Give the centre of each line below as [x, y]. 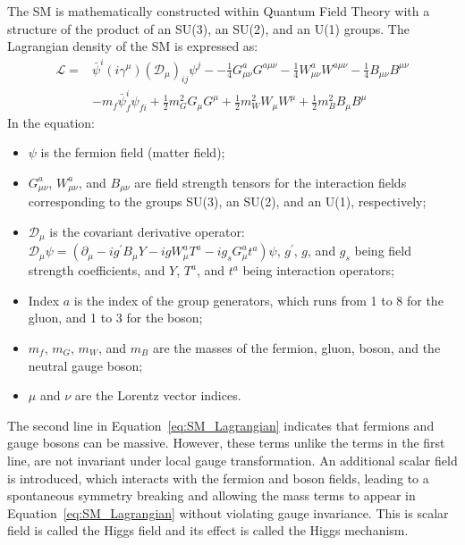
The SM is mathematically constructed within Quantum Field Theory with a [219, 11]
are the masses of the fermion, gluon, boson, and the [296, 348]
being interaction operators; [318, 270]
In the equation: [51, 122]
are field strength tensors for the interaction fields [271, 182]
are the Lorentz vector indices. [158, 395]
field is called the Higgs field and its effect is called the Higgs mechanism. [208, 530]
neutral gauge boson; [85, 365]
